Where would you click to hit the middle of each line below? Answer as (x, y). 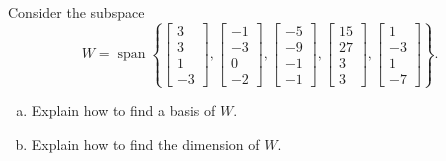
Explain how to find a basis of (123, 110)
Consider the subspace (76, 12)
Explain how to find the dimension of (145, 143)
